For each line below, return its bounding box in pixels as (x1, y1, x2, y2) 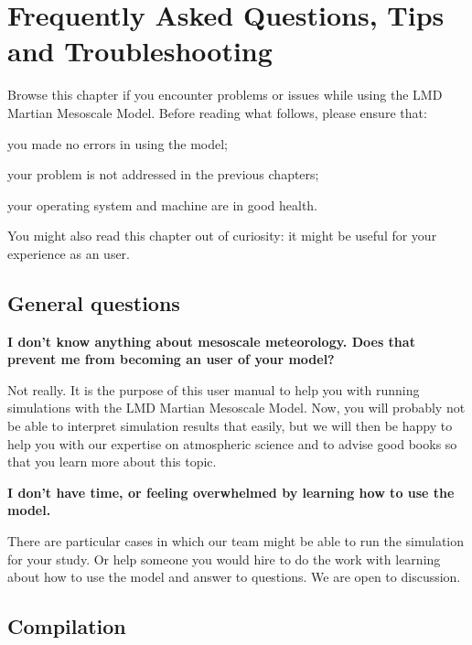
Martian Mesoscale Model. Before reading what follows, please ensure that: (7, 102, 427, 122)
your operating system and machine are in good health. (7, 195, 318, 214)
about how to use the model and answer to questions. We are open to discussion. (7, 567, 461, 586)
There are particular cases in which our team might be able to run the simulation (7, 532, 464, 551)
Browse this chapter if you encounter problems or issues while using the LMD (7, 85, 443, 104)
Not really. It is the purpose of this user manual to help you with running (7, 380, 420, 399)
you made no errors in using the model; (7, 134, 228, 153)
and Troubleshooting (7, 32, 273, 70)
